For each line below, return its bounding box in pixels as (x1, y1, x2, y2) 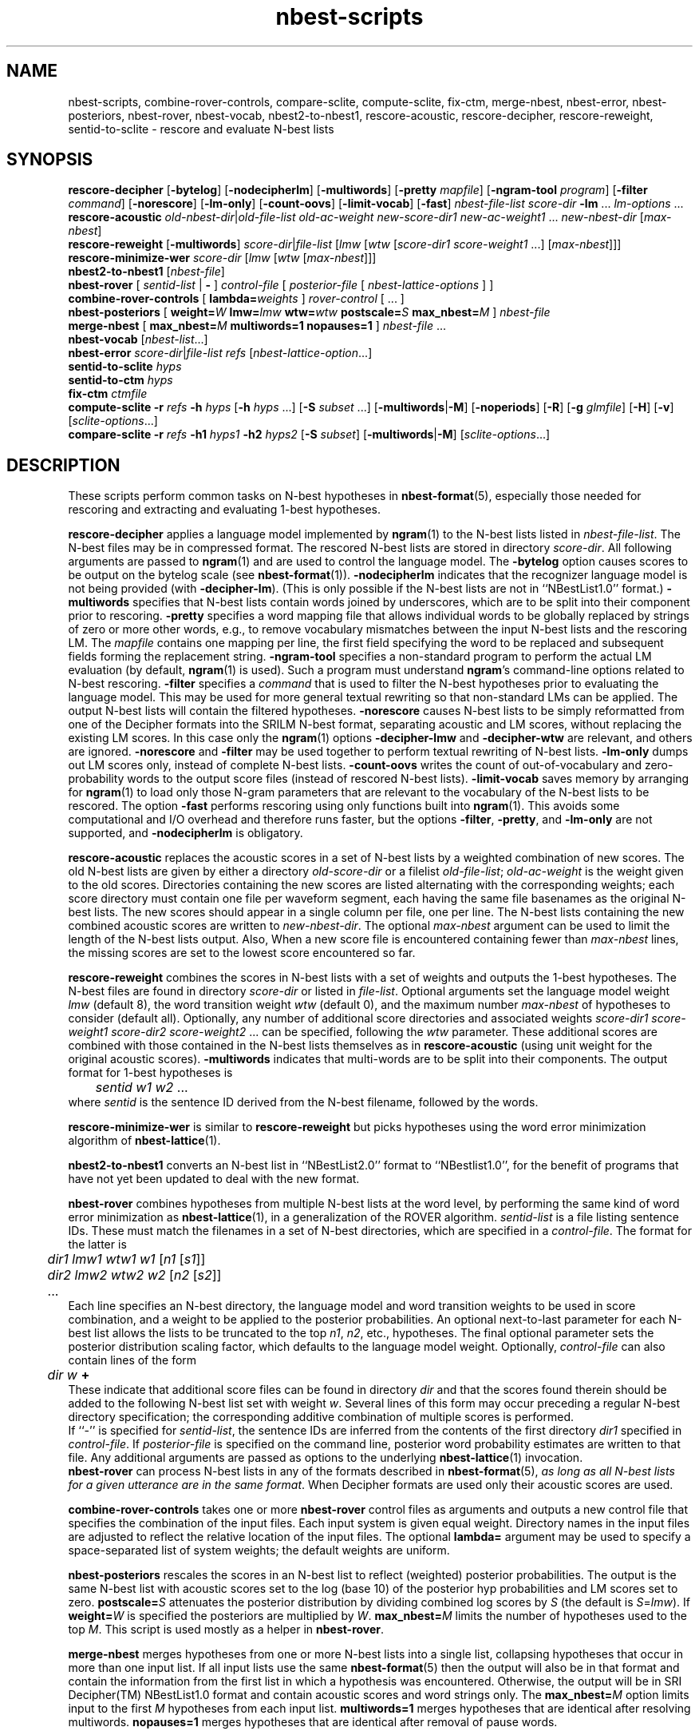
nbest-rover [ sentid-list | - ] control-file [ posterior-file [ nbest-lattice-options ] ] (68, 278, 494, 292)
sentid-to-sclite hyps (68, 359, 182, 374)
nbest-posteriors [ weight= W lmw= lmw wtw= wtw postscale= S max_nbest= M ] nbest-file (68, 305, 551, 320)
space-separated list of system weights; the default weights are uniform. (68, 1543, 450, 1558)
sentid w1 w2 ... (95, 1079, 188, 1096)
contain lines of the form (68, 1353, 197, 1368)
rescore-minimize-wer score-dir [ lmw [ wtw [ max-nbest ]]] (68, 251, 377, 265)
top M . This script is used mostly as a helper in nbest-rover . (68, 1622, 385, 1637)
